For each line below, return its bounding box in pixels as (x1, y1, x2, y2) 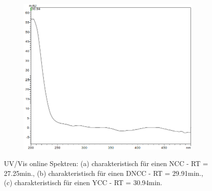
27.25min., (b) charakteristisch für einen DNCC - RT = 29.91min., (4, 168, 203, 178)
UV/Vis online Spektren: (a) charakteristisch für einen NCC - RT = (4, 158, 208, 169)
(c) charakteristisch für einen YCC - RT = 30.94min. (4, 177, 163, 188)
